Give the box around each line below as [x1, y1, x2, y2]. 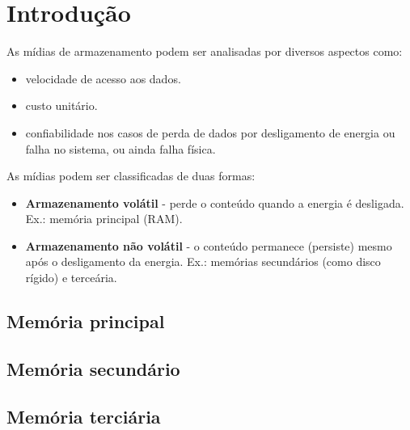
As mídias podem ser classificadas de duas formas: [6, 167, 256, 184]
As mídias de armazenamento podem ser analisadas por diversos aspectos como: [6, 43, 403, 60]
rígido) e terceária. [25, 269, 117, 286]
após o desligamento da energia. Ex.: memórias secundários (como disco [25, 253, 381, 270]
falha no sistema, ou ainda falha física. [25, 140, 216, 157]
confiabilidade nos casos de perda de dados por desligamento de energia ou [25, 124, 395, 141]
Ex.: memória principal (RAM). [25, 210, 183, 227]
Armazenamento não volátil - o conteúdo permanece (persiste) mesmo [25, 237, 392, 254]
